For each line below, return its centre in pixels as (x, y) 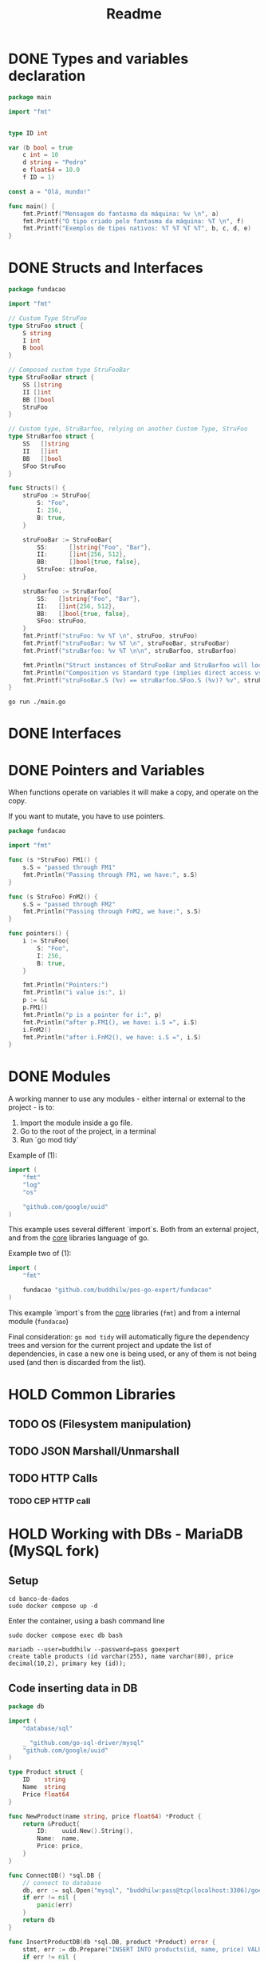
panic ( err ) (55, 1905)
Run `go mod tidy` (49, 1140)
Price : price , (60, 1846)
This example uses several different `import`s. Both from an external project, (134, 1230)
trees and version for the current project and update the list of (110, 1345)
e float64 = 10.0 (51, 170)
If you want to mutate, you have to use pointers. (87, 816)
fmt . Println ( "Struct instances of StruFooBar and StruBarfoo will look (144, 665)
